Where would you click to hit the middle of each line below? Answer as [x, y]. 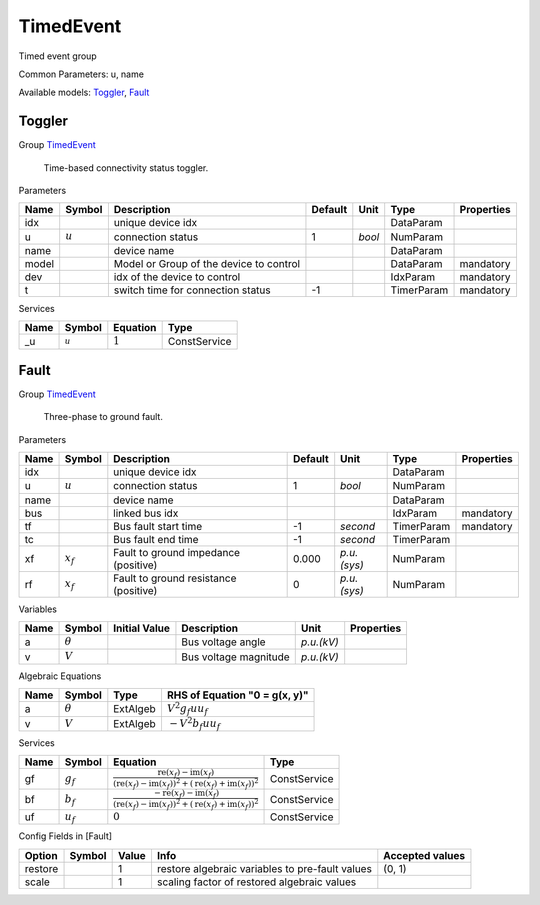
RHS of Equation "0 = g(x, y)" [237, 695]
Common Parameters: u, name [81, 74]
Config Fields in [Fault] [65, 836]
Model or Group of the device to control [206, 263]
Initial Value [141, 628]
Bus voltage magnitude [235, 657]
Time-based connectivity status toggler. [126, 167]
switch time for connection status [192, 290]
